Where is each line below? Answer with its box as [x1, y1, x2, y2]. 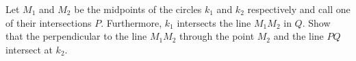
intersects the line [177, 15, 251, 29]
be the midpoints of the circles [74, 2, 202, 16]
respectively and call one [247, 2, 351, 16]
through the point [179, 29, 255, 43]
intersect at [5, 42, 53, 56]
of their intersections [5, 15, 92, 29]
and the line [273, 29, 324, 43]
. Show [302, 15, 331, 29]
